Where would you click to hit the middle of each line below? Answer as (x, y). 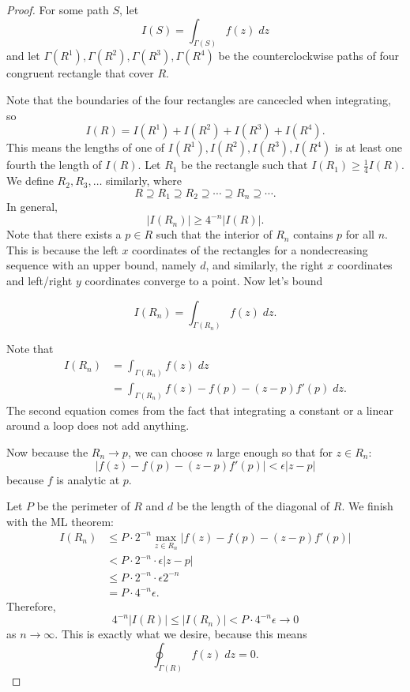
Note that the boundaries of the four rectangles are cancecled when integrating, (199, 100)
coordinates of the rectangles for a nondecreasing (250, 249)
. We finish (367, 506)
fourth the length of (54, 165)
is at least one (369, 147)
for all (360, 234)
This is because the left (62, 249)
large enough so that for (275, 452)
